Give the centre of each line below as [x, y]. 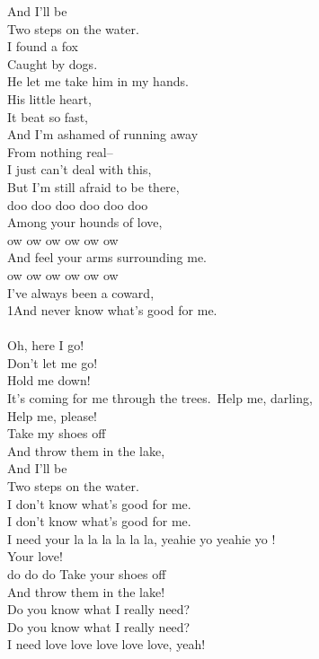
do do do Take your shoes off [87, 574]
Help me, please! [53, 415]
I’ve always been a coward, [81, 292]
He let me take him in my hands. [98, 81]
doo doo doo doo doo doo [78, 204]
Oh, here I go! [46, 345]
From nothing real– [60, 151]
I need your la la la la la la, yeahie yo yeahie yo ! [142, 538]
